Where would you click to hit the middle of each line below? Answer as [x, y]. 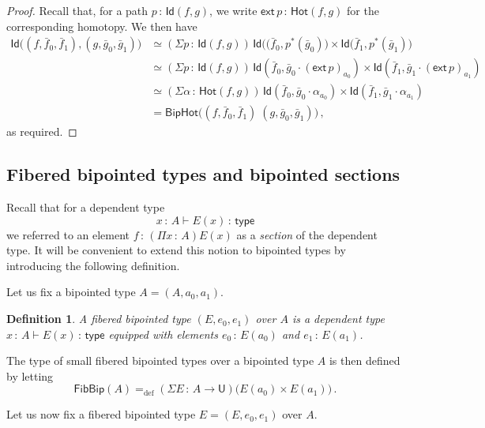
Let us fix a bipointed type [71, 292]
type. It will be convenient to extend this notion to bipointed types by [176, 250]
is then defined [365, 360]
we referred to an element [68, 234]
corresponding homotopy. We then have [102, 26]
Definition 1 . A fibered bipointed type [99, 319]
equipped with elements [163, 334]
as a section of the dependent [307, 234]
